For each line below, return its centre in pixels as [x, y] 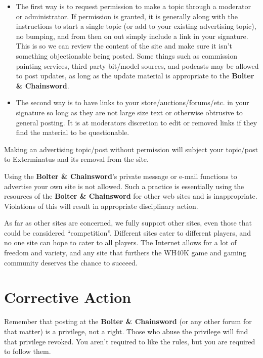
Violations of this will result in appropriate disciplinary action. [101, 206]
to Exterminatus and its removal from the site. [76, 159]
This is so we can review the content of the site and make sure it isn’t [124, 46]
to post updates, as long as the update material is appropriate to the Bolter [135, 76]
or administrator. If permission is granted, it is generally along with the [127, 16]
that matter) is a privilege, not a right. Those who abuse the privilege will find [126, 331]
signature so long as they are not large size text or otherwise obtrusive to [129, 112]
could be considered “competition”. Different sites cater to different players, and [127, 232]
